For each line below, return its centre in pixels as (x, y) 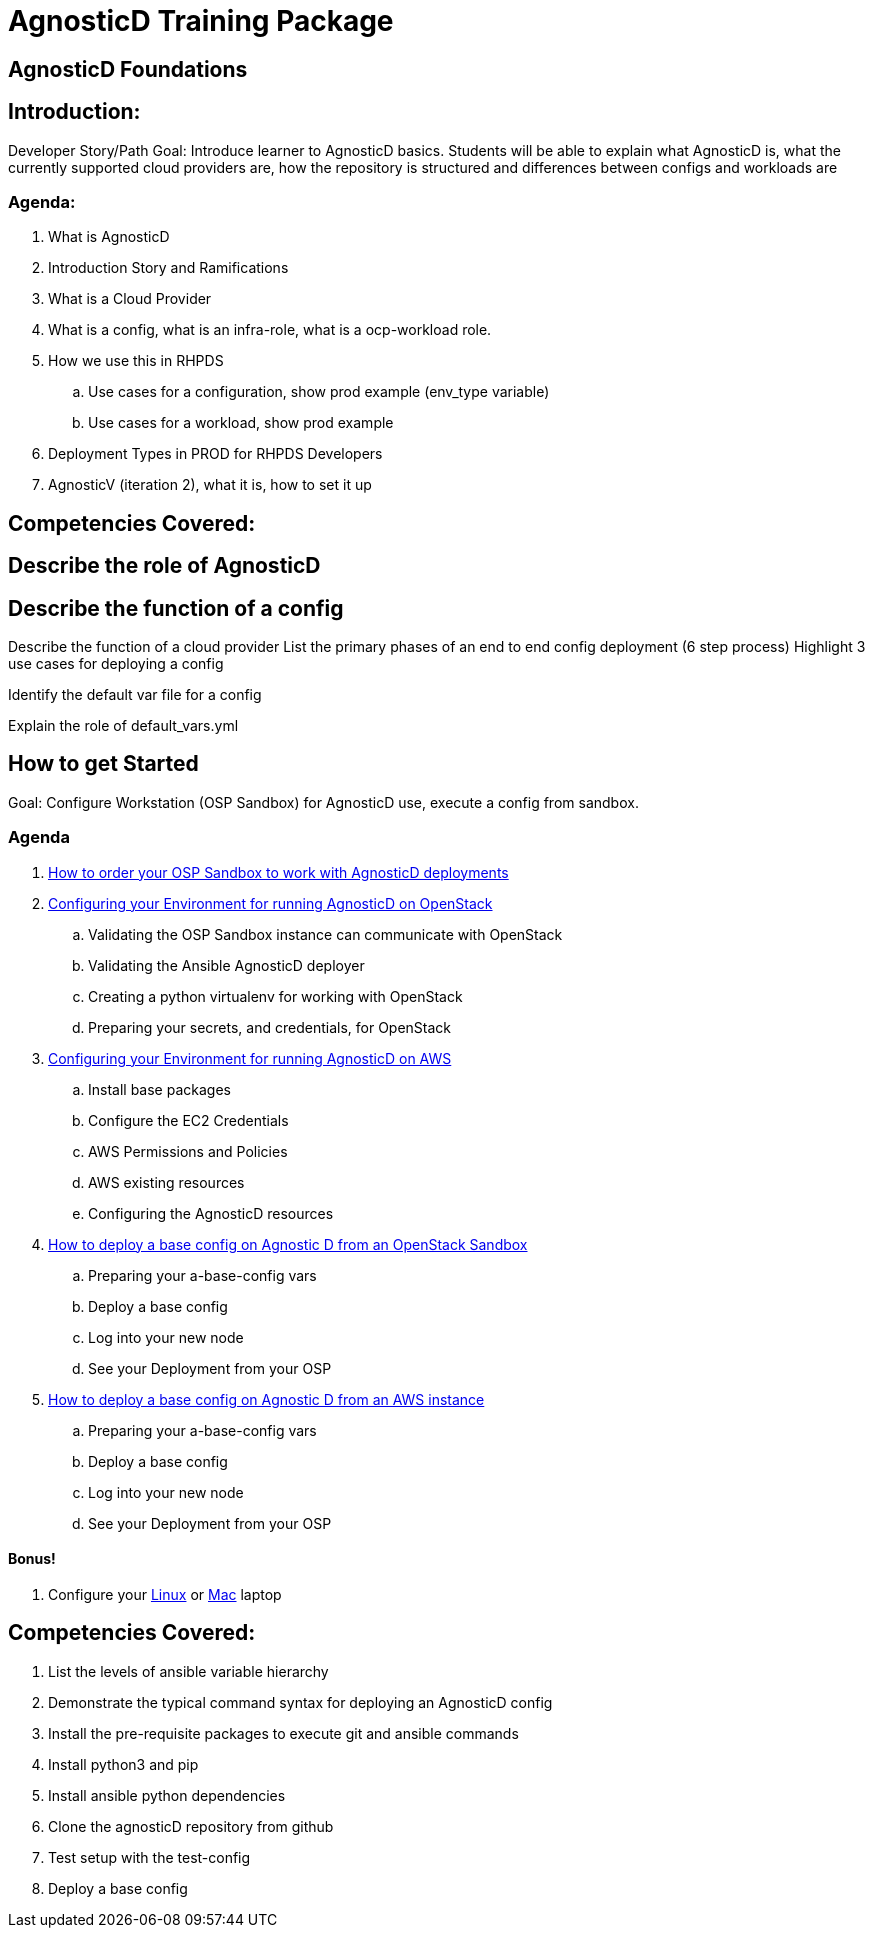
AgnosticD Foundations (128, 69)
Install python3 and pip (123, 1764)
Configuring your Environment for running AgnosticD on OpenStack (270, 903)
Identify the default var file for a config (135, 695)
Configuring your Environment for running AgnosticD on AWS (250, 1058)
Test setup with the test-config (149, 1857)
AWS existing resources (166, 1182)
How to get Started (103, 764)
